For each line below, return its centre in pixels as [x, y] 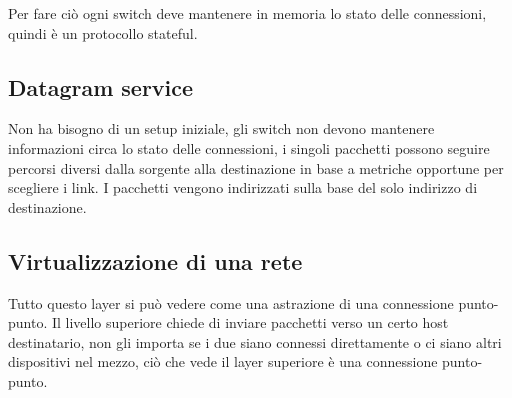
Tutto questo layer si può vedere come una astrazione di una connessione [231, 302]
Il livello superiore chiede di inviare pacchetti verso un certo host [250, 322]
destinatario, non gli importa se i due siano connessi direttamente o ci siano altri [255, 341]
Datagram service [101, 86]
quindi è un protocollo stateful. [103, 32]
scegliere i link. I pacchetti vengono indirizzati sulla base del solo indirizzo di [243, 187]
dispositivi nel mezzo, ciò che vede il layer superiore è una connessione [223, 361]
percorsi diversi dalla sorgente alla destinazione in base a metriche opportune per [256, 167]
